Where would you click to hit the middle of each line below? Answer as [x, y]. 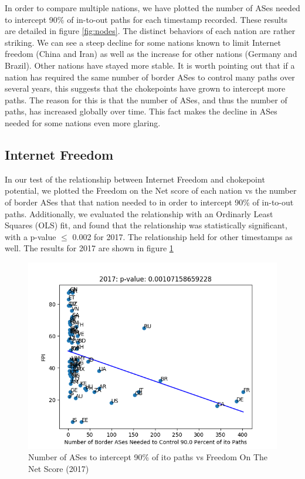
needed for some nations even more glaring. [83, 122]
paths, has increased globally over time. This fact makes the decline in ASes [141, 111]
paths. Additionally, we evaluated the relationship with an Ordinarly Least [139, 213]
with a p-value [30, 236]
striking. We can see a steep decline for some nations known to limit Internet [143, 42]
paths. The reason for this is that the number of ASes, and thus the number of [146, 99]
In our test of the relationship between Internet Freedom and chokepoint [135, 179]
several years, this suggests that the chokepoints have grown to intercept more [145, 88]
